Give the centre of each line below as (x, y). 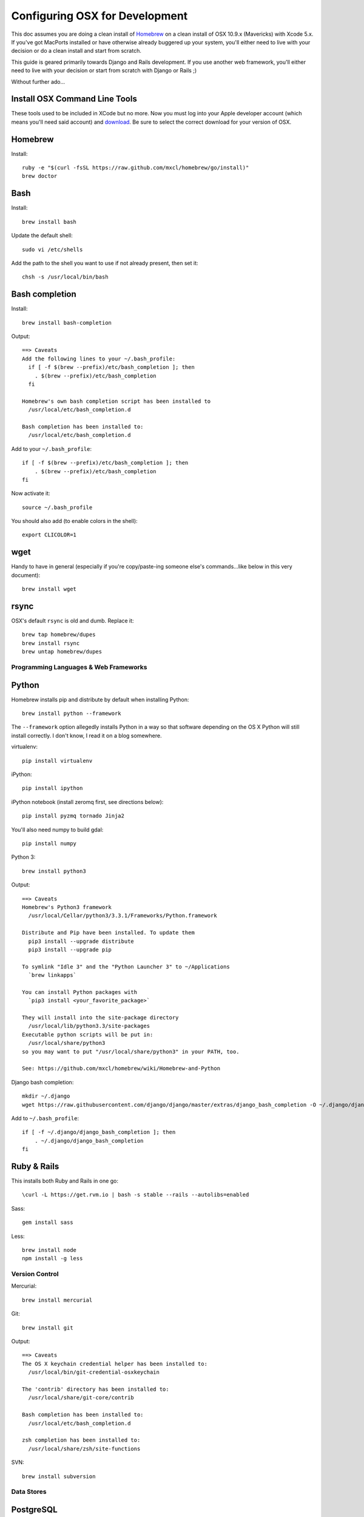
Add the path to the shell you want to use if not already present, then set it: (105, 263)
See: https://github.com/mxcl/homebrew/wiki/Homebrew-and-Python (121, 1069)
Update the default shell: (42, 235)
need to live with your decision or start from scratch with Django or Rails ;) (104, 70)
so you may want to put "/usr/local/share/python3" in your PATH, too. (131, 1052)
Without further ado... (38, 81)
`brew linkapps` (52, 975)
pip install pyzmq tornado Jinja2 (73, 816)
